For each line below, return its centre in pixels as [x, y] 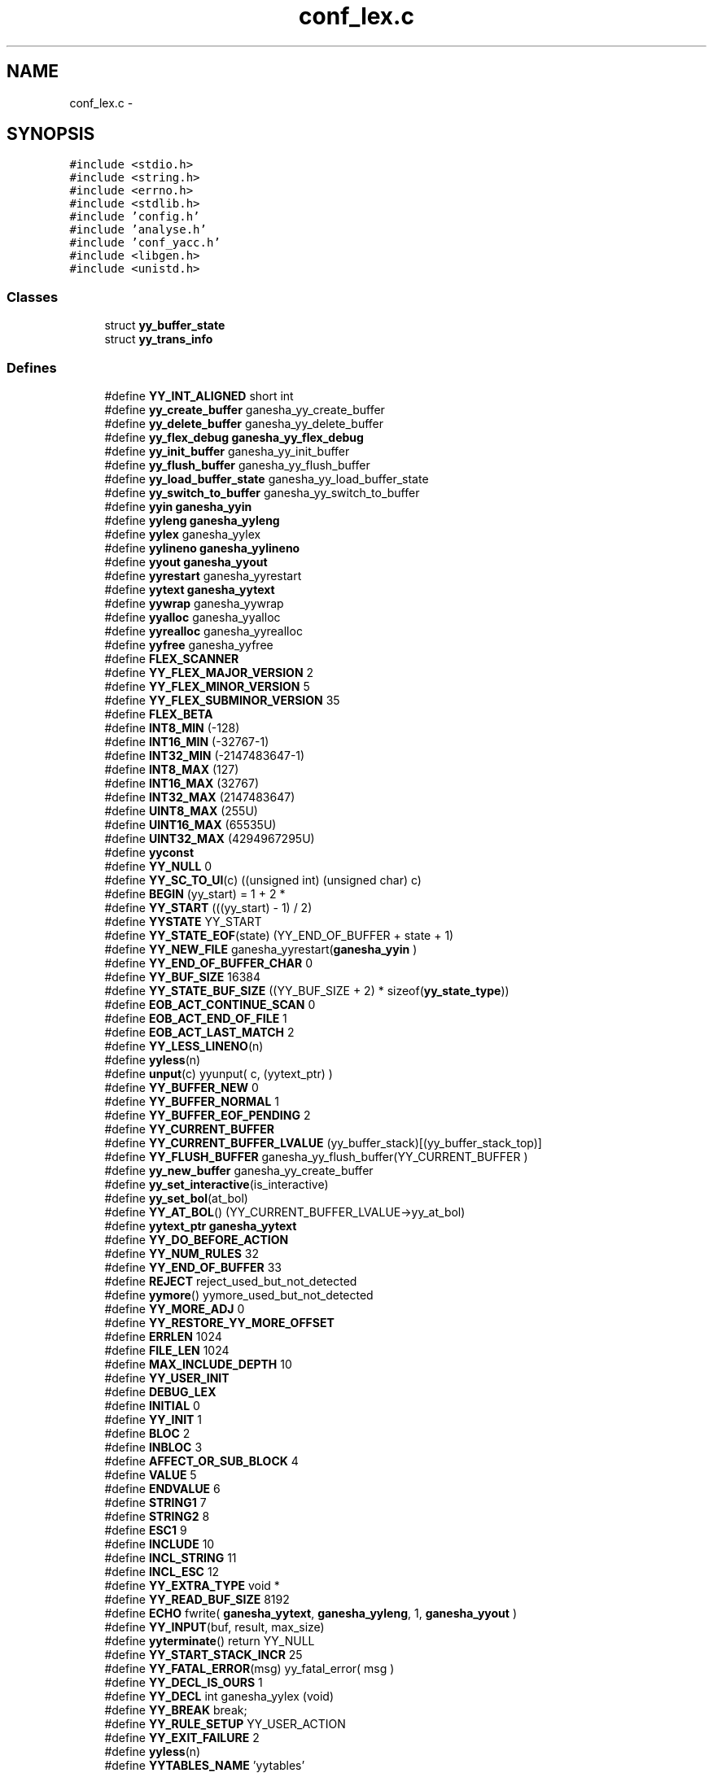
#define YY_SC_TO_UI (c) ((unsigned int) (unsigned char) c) [263, 880]
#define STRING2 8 [157, 1516]
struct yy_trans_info [159, 339]
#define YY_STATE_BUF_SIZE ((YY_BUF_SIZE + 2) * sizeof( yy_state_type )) [307, 990]
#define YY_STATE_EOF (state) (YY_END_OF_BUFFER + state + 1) [279, 935]
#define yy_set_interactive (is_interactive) [217, 1184]
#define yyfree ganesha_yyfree [189, 644]
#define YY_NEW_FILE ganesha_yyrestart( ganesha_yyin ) [261, 949]
